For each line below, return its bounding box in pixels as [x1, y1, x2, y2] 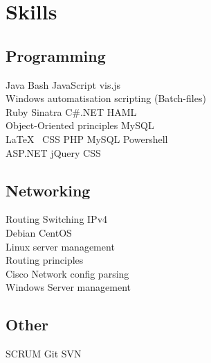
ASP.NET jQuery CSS [6, 145, 101, 160]
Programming [6, 44, 106, 66]
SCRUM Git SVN [6, 346, 82, 361]
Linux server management [6, 239, 115, 253]
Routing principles [6, 253, 84, 267]
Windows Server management [6, 280, 131, 294]
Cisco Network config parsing [6, 266, 129, 280]
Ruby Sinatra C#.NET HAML [6, 104, 137, 119]
